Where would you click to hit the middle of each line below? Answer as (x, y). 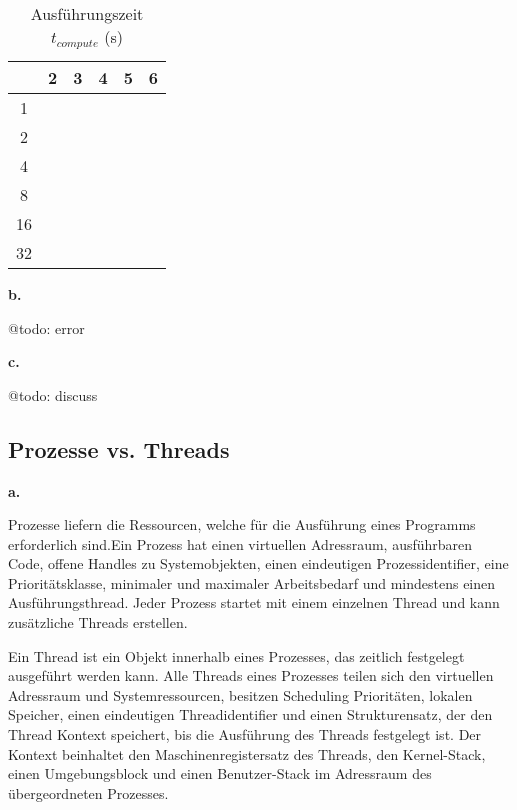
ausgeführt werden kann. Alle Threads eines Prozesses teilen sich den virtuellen (251, 675)
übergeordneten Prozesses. (88, 792)
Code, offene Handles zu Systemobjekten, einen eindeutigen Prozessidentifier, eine (258, 563)
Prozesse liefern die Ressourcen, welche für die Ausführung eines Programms (242, 524)
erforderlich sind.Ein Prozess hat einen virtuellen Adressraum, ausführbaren (240, 543)
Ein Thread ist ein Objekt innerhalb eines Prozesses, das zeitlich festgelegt (236, 655)
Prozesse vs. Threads (119, 448)
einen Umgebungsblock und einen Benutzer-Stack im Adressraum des (220, 773)
